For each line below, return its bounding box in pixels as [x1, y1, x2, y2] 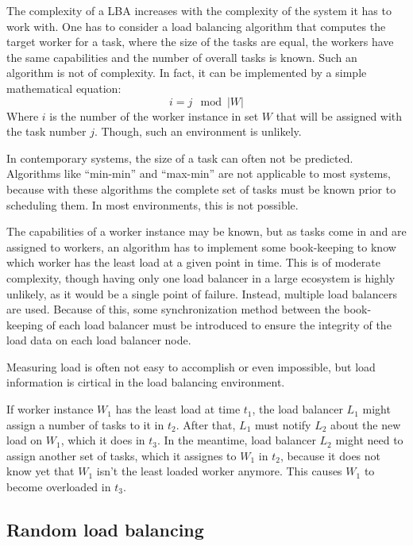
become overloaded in [6, 479, 111, 495]
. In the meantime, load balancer [156, 432, 316, 448]
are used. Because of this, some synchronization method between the [6, 301, 340, 317]
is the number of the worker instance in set [49, 107, 259, 124]
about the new [330, 416, 401, 433]
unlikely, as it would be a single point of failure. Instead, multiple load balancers [6, 285, 397, 302]
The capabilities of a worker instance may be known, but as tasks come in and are [6, 223, 407, 240]
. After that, [176, 416, 236, 433]
